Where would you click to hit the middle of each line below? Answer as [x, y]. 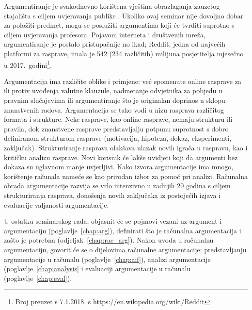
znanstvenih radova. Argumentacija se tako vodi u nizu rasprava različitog [114, 109]
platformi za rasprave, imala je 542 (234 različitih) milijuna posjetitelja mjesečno [124, 53]
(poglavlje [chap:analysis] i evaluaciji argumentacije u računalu [97, 269]
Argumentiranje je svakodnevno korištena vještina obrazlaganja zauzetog [112, 6]
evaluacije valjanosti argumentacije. [56, 204]
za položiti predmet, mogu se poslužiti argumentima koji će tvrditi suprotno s [119, 25]
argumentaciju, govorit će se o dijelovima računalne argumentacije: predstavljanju [125, 249]
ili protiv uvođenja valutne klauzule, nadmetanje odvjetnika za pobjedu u [113, 90]
